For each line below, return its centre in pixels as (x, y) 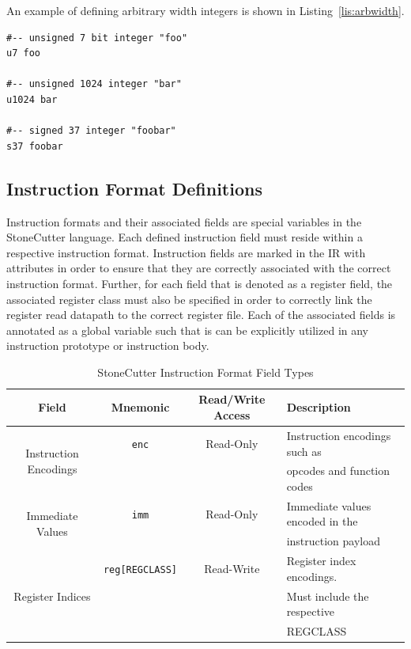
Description (319, 407)
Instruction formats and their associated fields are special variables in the (184, 221)
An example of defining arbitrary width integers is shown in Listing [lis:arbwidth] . (205, 10)
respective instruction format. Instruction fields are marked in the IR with (186, 252)
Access (232, 415)
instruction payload (333, 541)
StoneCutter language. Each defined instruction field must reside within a (185, 237)
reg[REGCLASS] (140, 569)
